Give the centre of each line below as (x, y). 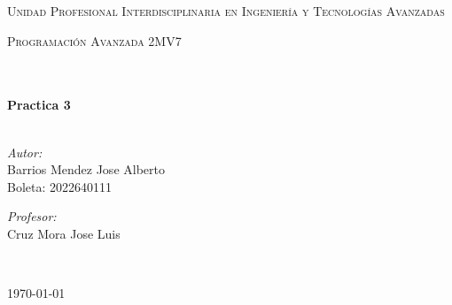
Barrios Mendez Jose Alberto (86, 169)
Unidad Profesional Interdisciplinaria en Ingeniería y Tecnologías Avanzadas (226, 11)
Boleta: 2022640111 (60, 186)
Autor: (25, 152)
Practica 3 (39, 105)
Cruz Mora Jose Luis (64, 233)
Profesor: (32, 216)
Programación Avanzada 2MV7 (94, 40)
